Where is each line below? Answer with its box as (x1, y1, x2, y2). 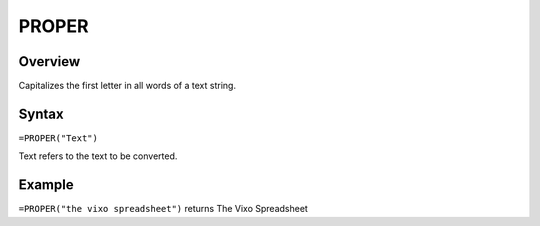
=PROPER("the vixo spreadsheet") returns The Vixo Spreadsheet (18, 203, 309, 215)
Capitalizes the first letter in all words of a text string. (18, 80, 237, 92)
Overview (18, 53, 81, 70)
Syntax (18, 105, 64, 122)
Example (18, 176, 74, 194)
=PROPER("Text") (18, 132, 99, 144)
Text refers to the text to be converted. (18, 150, 178, 162)
